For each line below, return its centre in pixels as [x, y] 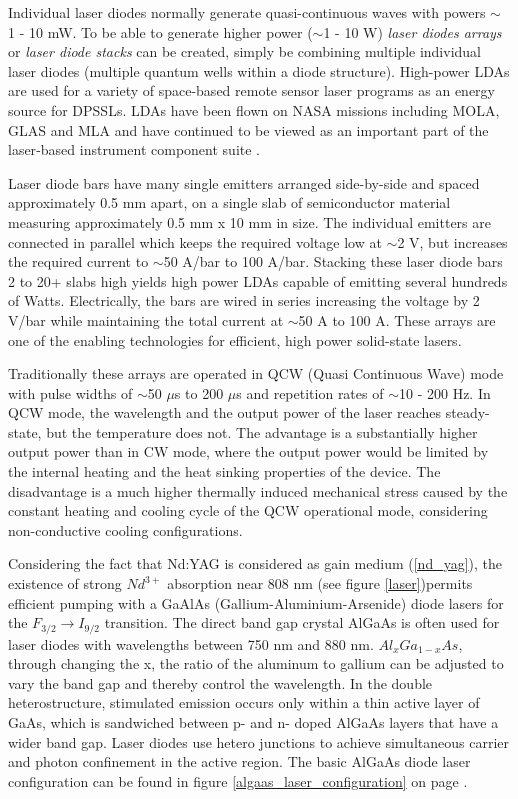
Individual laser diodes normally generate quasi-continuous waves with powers [247, 12]
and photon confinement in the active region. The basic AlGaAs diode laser [239, 761]
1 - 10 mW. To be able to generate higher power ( [160, 31]
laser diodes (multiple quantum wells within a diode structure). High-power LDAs [259, 70]
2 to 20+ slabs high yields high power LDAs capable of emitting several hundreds [258, 280]
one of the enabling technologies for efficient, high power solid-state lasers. [235, 339]
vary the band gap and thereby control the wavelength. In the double [220, 682]
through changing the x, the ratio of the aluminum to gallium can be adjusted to [256, 663]
